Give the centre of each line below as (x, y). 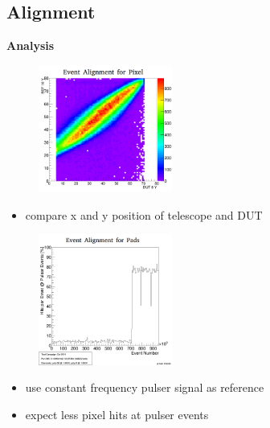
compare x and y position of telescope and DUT (144, 214)
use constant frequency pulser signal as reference (145, 387)
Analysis (31, 45)
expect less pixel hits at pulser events (117, 414)
